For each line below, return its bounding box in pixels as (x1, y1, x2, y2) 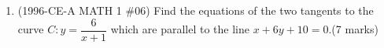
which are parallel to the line (110, 21, 250, 37)
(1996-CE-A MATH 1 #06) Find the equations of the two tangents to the (17, 2, 374, 18)
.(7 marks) (328, 21, 378, 37)
